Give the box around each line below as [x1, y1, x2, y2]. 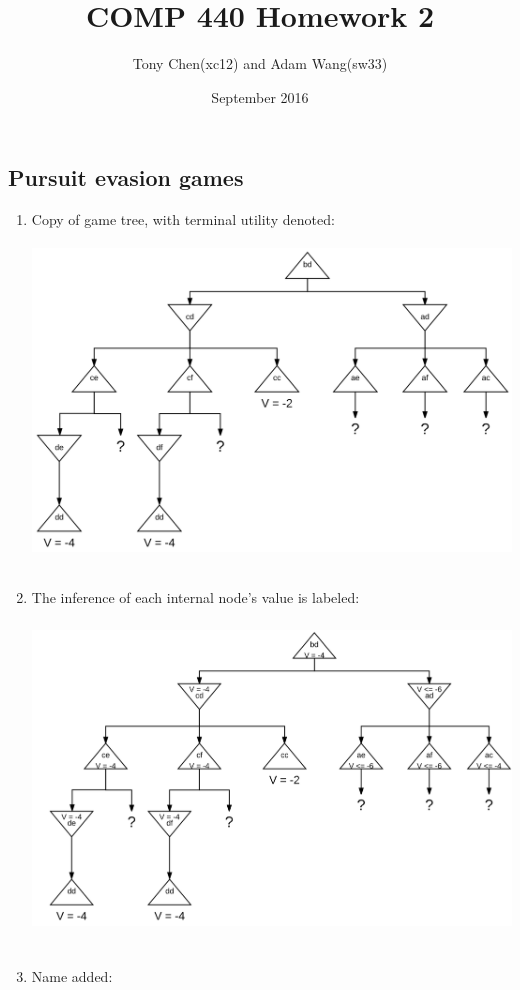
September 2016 [211, 86, 309, 107]
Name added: [31, 965, 113, 986]
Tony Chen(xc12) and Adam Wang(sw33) [132, 53, 388, 74]
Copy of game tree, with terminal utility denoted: [31, 209, 335, 230]
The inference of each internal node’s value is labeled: [31, 587, 360, 608]
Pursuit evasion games [8, 162, 244, 193]
